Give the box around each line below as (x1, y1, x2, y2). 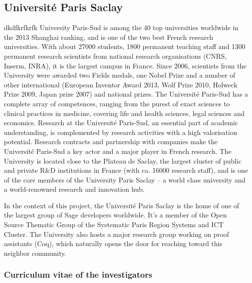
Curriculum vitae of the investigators (4, 268, 152, 281)
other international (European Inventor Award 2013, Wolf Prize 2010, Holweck (4, 79, 237, 89)
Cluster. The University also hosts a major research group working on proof (4, 229, 229, 239)
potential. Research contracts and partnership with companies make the (4, 136, 218, 147)
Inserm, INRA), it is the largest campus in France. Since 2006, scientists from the (4, 60, 247, 70)
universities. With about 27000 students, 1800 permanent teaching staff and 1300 (4, 41, 246, 51)
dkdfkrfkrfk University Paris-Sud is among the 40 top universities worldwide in (4, 22, 239, 33)
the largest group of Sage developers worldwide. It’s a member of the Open (4, 210, 227, 220)
